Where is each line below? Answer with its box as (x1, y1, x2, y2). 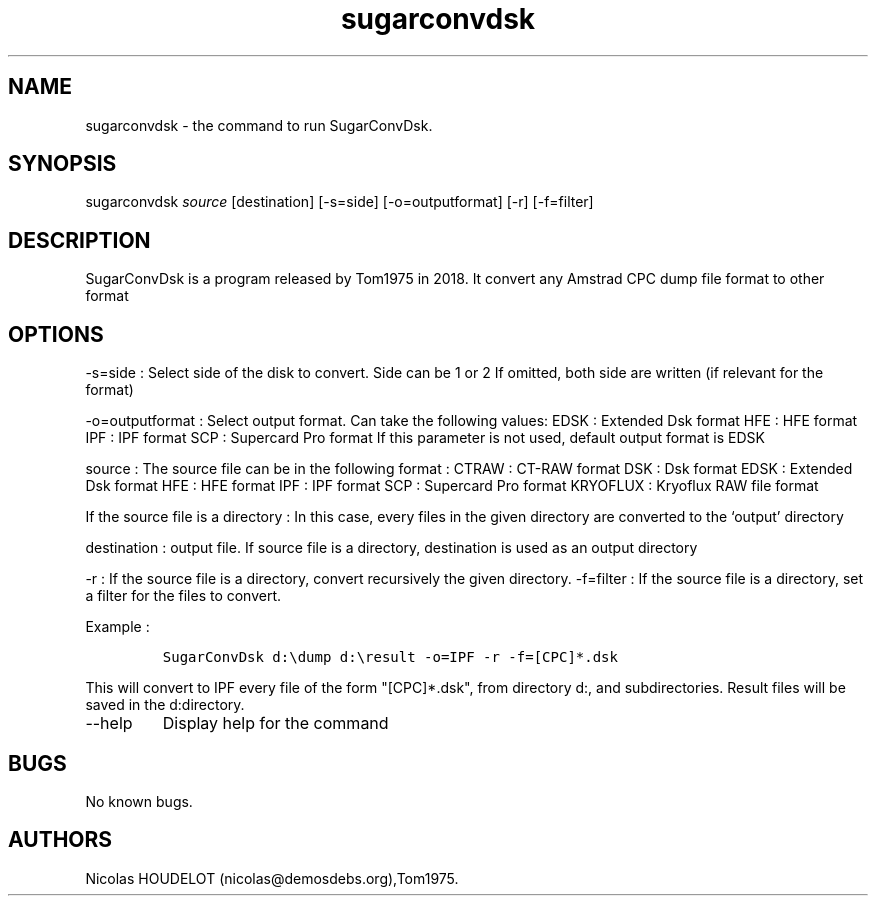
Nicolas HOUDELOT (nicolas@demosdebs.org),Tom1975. (85, 869, 459, 887)
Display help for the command (162, 713, 389, 734)
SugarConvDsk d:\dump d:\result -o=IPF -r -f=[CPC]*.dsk (162, 649, 618, 666)
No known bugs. (85, 792, 193, 810)
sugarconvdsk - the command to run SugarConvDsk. (85, 116, 433, 134)
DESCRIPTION (8, 227, 151, 253)
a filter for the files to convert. (85, 587, 282, 605)
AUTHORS (8, 827, 113, 853)
